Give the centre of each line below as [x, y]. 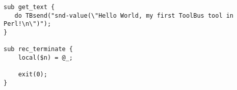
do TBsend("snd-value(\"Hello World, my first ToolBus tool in [124, 15]
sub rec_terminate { [38, 49]
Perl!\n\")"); [28, 24]
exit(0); [33, 75]
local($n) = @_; [46, 57]
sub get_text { [29, 7]
